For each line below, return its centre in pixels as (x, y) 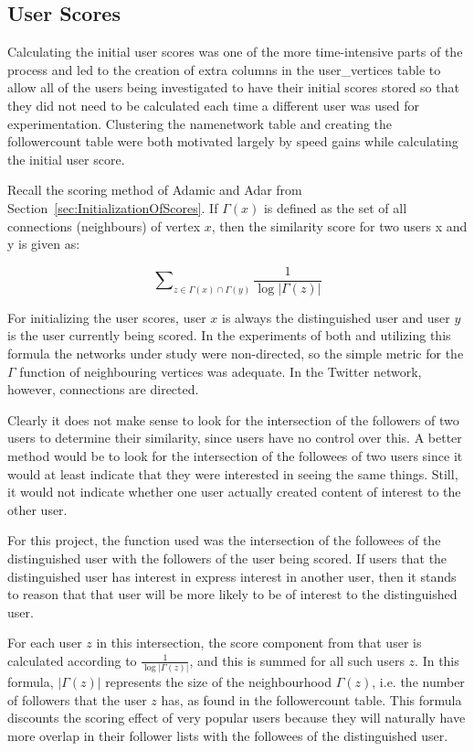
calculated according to (72, 660)
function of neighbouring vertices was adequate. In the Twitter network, (221, 371)
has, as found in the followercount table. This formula (311, 699)
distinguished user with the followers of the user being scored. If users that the (227, 558)
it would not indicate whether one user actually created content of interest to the (234, 492)
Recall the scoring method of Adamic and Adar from (155, 190)
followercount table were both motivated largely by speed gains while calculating (233, 141)
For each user (45, 643)
